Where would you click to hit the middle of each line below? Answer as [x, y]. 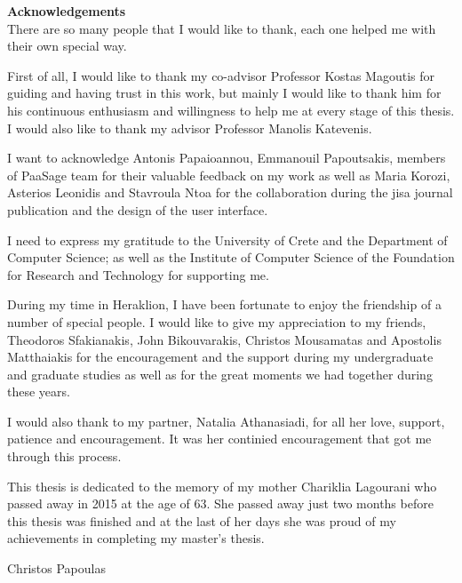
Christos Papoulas [56, 568]
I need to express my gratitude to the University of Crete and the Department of [227, 240]
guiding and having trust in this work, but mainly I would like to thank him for [224, 93]
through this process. [64, 456]
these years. [39, 391]
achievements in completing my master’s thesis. [136, 538]
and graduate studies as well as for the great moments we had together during [220, 374]
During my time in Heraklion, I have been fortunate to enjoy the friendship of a [224, 304]
